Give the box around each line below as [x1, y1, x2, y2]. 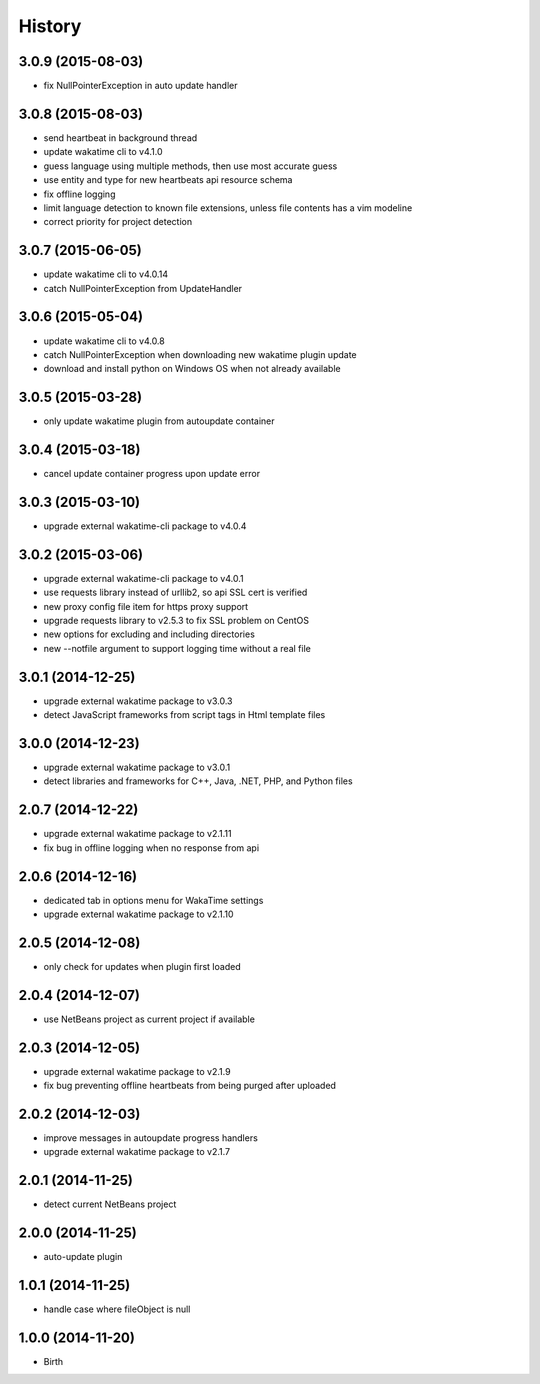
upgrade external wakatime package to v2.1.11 [43, 828, 232, 840]
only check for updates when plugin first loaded [43, 960, 241, 972]
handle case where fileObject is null [43, 1303, 191, 1315]
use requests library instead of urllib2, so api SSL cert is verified [43, 586, 308, 599]
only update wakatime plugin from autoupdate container [43, 415, 275, 427]
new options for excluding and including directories [43, 628, 255, 640]
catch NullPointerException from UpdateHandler [43, 282, 243, 294]
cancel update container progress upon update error [43, 468, 260, 480]
